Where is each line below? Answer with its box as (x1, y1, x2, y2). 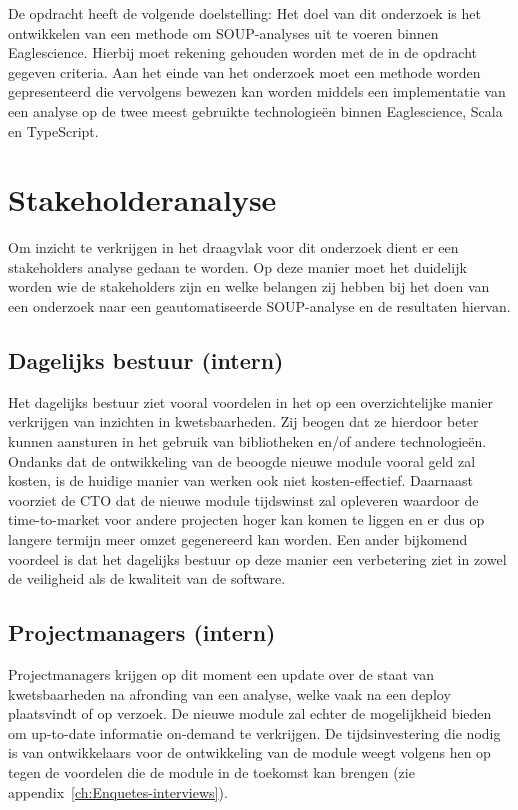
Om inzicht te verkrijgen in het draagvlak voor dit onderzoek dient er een (8, 237, 459, 258)
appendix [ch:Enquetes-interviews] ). (8, 781, 228, 802)
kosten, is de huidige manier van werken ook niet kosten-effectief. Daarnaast (8, 470, 473, 491)
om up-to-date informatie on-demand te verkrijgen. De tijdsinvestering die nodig (8, 722, 501, 743)
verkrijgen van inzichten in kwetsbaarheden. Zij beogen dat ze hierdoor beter (8, 411, 479, 432)
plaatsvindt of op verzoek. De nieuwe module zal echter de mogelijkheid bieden (8, 703, 492, 724)
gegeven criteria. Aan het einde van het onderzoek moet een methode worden (8, 61, 481, 82)
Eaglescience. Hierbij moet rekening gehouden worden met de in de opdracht (8, 42, 478, 63)
